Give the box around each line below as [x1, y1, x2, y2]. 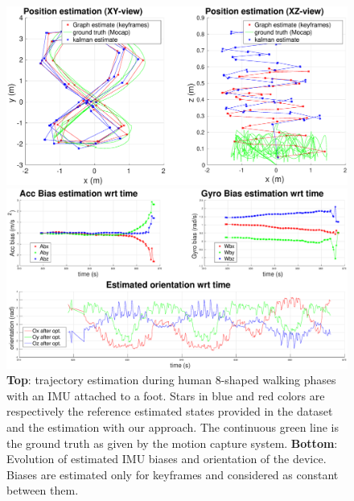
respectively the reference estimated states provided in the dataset [6, 403, 333, 420]
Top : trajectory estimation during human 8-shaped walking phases [6, 371, 336, 388]
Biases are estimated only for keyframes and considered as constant [6, 466, 339, 482]
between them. [6, 482, 79, 499]
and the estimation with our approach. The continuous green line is [6, 419, 339, 436]
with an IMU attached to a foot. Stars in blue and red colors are [6, 387, 325, 404]
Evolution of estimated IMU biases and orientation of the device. [6, 450, 327, 467]
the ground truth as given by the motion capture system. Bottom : [6, 434, 338, 451]
